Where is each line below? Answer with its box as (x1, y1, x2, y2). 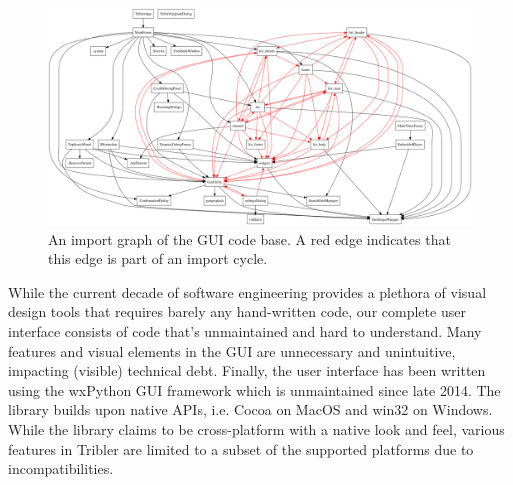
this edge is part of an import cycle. (48, 248, 268, 269)
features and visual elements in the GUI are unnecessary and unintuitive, (8, 340, 456, 361)
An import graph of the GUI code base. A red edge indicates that (48, 228, 451, 249)
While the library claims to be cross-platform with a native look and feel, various (8, 418, 505, 439)
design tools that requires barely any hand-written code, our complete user (8, 301, 466, 322)
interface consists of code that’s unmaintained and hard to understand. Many (8, 320, 482, 341)
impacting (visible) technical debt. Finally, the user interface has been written (8, 360, 486, 381)
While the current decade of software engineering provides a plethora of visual (8, 281, 487, 302)
